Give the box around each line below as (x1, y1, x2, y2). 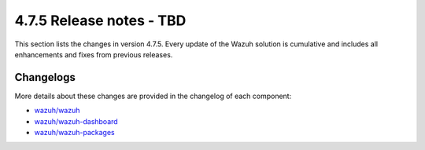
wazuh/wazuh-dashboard (34, 116, 118, 126)
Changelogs (14, 71, 76, 84)
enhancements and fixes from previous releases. (14, 49, 173, 59)
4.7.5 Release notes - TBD (14, 12, 187, 29)
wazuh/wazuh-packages (34, 128, 115, 137)
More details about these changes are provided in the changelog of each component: (14, 91, 292, 101)
